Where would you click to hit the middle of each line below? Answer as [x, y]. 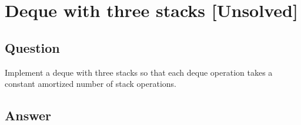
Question [32, 47]
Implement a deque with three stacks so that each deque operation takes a [139, 72]
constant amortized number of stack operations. [91, 84]
